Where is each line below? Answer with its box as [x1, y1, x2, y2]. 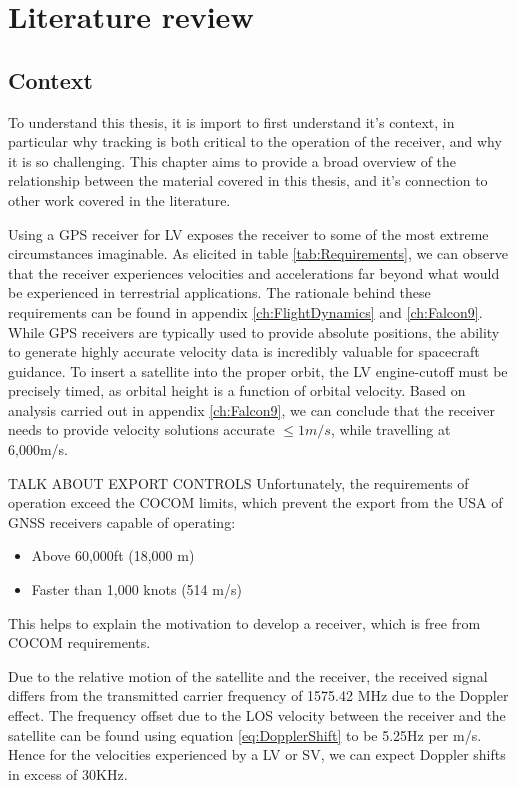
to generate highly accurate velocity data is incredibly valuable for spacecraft [8, 341, 480, 362]
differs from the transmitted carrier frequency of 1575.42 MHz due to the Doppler [8, 685, 509, 706]
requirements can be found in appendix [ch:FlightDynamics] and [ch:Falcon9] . [8, 301, 483, 322]
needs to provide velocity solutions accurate [8, 419, 275, 440]
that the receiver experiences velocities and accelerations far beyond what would [8, 262, 500, 283]
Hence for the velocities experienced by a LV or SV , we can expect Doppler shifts [8, 744, 506, 765]
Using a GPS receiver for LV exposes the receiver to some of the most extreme [8, 223, 489, 244]
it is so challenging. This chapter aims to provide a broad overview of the [8, 150, 457, 171]
